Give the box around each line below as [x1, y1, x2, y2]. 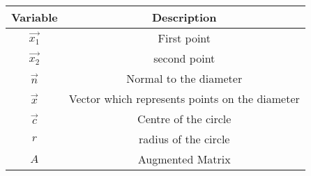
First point [158, 30, 211, 46]
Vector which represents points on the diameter [68, 90, 300, 106]
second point [153, 50, 215, 66]
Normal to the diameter [126, 70, 243, 86]
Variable [11, 9, 58, 25]
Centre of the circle [137, 111, 232, 127]
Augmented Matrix [137, 151, 231, 167]
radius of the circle [139, 131, 230, 147]
